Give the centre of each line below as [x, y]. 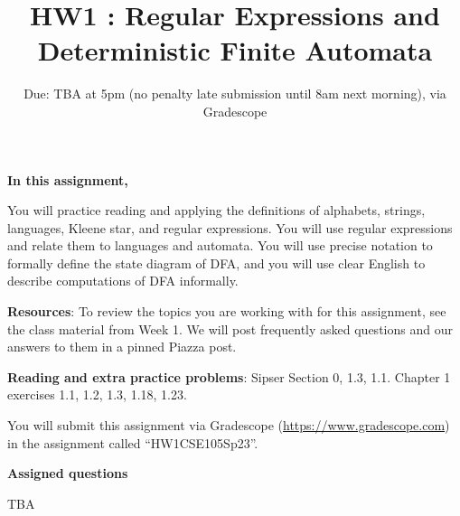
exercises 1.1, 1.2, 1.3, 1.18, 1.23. [97, 394]
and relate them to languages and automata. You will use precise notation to [220, 245]
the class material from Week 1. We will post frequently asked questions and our [230, 328]
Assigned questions [68, 473]
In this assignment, [68, 179]
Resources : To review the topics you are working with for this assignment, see [227, 311]
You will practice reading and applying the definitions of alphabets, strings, [216, 210]
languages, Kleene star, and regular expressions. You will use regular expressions [230, 227]
